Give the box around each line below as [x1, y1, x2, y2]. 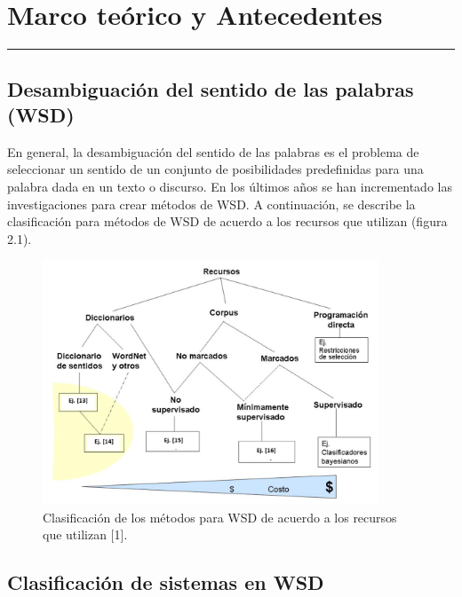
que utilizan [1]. [43, 525, 128, 544]
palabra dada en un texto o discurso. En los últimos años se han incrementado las [7, 177, 452, 195]
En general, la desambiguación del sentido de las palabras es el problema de [7, 142, 419, 161]
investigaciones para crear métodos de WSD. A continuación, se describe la [7, 194, 416, 213]
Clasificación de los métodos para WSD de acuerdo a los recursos [43, 507, 397, 526]
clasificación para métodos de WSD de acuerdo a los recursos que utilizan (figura [7, 212, 448, 231]
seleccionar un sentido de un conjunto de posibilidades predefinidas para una [7, 160, 424, 178]
